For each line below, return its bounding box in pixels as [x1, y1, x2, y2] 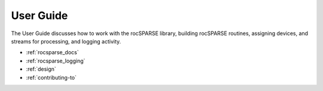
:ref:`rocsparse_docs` [26, 49, 79, 56]
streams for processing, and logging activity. [11, 37, 121, 45]
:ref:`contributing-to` [26, 74, 77, 81]
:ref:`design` [26, 65, 56, 73]
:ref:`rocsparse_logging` [26, 57, 86, 64]
